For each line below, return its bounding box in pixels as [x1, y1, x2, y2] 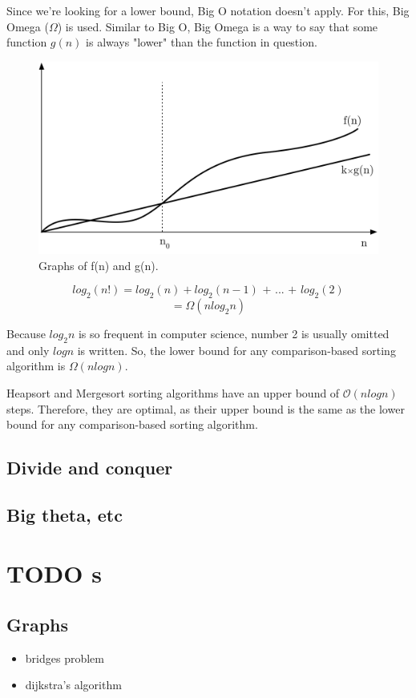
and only [6, 341, 50, 358]
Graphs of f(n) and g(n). [38, 256, 159, 273]
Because [6, 325, 46, 341]
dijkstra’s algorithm [25, 676, 122, 693]
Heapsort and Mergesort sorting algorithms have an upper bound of [6, 384, 340, 401]
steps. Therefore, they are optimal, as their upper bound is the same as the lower [6, 400, 405, 417]
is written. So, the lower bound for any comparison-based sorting [77, 341, 396, 358]
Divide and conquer [6, 455, 173, 480]
